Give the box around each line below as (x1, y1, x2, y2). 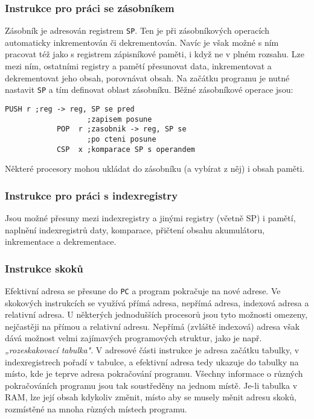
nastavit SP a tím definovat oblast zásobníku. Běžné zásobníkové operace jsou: (5, 83, 293, 96)
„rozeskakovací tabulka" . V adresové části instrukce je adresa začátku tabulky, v (5, 344, 300, 356)
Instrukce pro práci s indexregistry (5, 187, 178, 203)
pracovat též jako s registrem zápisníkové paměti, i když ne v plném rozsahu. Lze (5, 48, 305, 60)
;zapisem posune (87, 115, 152, 124)
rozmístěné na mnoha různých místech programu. (5, 403, 187, 415)
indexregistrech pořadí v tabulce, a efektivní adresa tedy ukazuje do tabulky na (5, 355, 299, 368)
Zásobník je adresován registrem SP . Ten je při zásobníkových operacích (5, 24, 269, 37)
